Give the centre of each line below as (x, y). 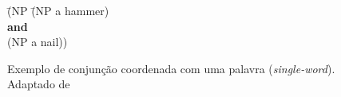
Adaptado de (39, 84)
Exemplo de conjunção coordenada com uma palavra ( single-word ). (171, 68)
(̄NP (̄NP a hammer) (58, 10)
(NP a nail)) (38, 42)
